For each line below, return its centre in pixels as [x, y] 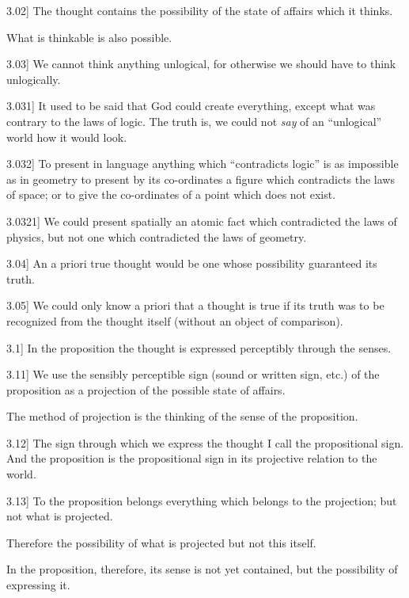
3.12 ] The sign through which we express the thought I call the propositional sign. [205, 442]
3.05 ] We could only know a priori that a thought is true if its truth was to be [195, 305]
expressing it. [38, 585]
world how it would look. [67, 137]
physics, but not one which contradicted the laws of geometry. [157, 236]
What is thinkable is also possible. [89, 37]
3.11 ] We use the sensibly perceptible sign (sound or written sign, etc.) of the [193, 374]
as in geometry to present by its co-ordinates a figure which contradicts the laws [201, 179]
